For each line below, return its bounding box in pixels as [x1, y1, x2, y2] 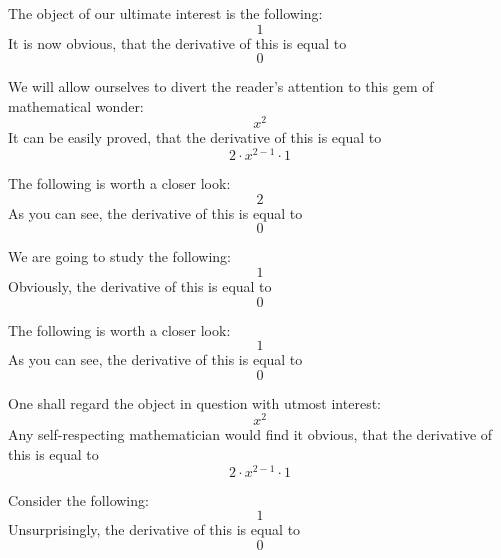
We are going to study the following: [8, 246, 231, 267]
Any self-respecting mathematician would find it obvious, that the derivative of [8, 424, 493, 445]
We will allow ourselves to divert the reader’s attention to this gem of [8, 76, 434, 97]
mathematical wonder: [8, 95, 144, 116]
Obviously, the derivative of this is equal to [8, 275, 272, 296]
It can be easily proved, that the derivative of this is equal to [8, 127, 382, 148]
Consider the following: [8, 489, 149, 510]
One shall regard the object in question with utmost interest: [8, 392, 381, 413]
